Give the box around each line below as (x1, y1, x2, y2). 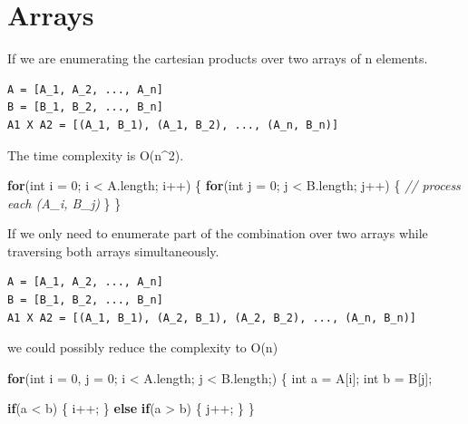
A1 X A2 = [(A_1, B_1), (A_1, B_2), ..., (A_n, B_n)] (7, 118, 339, 131)
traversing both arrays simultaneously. (7, 241, 219, 260)
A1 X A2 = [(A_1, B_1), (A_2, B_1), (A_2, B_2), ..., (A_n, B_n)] (7, 311, 417, 324)
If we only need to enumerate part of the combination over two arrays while (7, 224, 428, 243)
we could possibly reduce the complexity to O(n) (7, 338, 278, 357)
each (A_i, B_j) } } (7, 193, 122, 212)
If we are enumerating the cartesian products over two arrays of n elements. (7, 49, 428, 68)
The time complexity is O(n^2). (7, 145, 184, 164)
